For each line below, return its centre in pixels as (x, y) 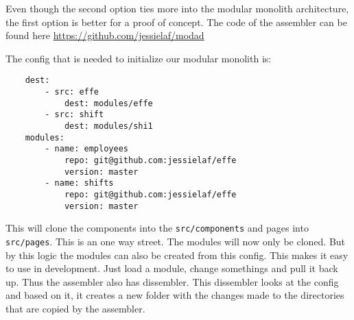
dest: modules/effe (108, 103)
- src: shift (74, 115)
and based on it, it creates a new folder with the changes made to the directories (175, 295)
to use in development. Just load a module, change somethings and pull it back (172, 268)
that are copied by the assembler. (75, 308)
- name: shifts (79, 183)
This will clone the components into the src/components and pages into (157, 228)
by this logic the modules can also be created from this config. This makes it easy (177, 255)
